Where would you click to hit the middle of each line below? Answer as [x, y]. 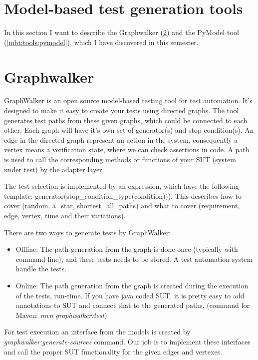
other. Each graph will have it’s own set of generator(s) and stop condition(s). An [129, 130]
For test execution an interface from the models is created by [97, 332]
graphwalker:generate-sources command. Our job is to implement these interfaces [127, 341]
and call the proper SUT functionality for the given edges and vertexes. [113, 351]
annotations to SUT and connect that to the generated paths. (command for [133, 305]
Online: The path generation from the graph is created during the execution [132, 285]
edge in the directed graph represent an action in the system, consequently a [121, 139]
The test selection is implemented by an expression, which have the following [122, 186]
